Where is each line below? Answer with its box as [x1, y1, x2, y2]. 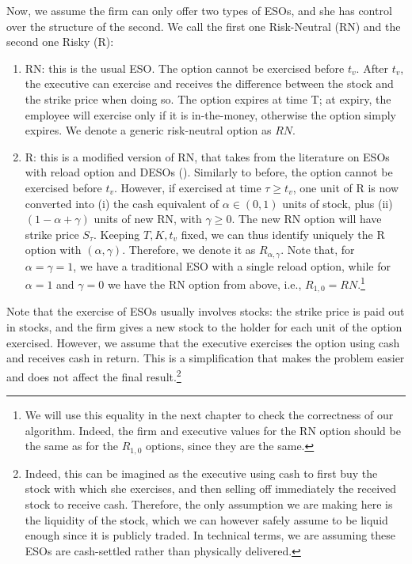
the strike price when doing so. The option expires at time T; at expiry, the [25, 90, 391, 107]
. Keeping [93, 225, 140, 242]
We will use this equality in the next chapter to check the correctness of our [25, 407, 394, 423]
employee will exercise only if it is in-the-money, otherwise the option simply [25, 106, 396, 123]
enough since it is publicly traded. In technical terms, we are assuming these [25, 527, 396, 543]
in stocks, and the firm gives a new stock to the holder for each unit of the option [6, 319, 402, 335]
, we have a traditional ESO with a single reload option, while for [73, 257, 391, 274]
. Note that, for [280, 241, 355, 258]
